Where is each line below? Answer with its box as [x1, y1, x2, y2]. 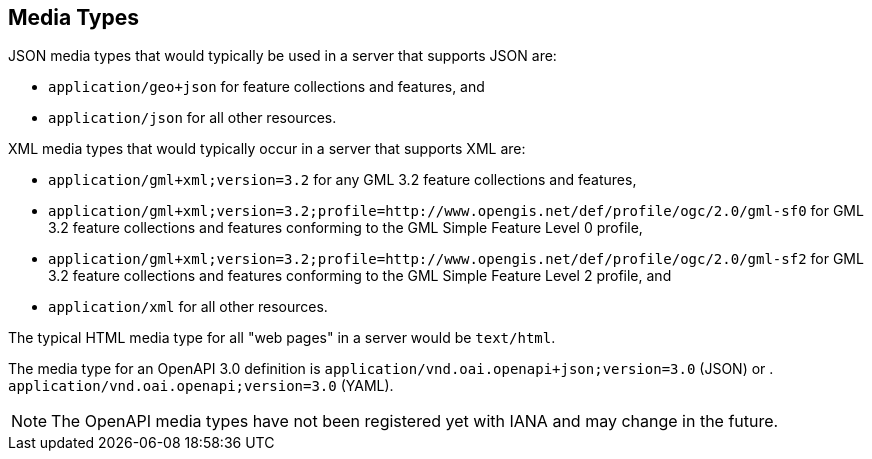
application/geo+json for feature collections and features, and [48, 78, 485, 96]
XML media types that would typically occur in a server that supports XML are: [8, 140, 526, 158]
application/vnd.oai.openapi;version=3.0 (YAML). [8, 377, 394, 395]
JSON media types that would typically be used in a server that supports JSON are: [8, 47, 557, 65]
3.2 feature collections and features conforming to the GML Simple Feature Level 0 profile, [48, 219, 643, 237]
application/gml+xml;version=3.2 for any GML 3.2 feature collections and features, [48, 171, 637, 189]
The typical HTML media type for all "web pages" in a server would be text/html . [8, 329, 556, 347]
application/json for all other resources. [48, 109, 337, 127]
